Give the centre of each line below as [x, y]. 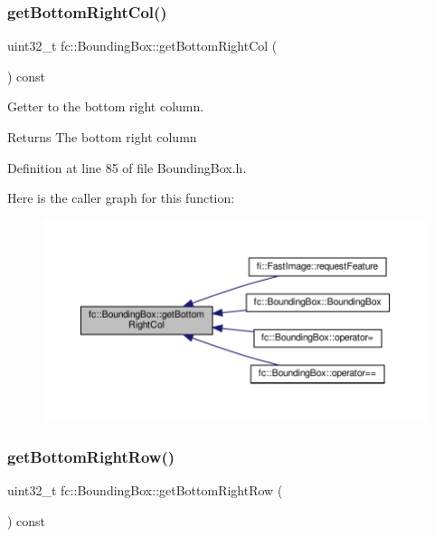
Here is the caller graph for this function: [121, 198]
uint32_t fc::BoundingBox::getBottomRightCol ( [142, 46]
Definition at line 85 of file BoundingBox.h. [127, 167]
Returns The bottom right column [102, 137]
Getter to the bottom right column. [106, 106]
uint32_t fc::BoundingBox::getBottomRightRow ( [145, 490]
